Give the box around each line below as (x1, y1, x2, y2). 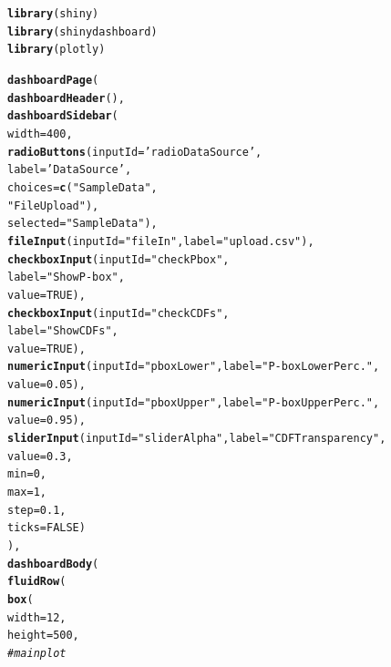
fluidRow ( (7, 575, 67, 589)
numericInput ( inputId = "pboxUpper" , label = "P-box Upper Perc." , (7, 395, 380, 409)
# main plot (7, 646, 67, 660)
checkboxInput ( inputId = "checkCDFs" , (7, 306, 230, 320)
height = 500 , (7, 629, 79, 642)
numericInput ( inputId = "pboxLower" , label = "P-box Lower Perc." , (7, 360, 380, 374)
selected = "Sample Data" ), (7, 217, 158, 231)
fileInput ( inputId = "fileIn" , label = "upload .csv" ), (7, 234, 314, 248)
